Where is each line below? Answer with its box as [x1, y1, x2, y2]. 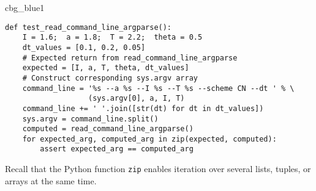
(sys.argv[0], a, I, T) [88, 94, 185, 103]
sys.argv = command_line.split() [22, 114, 159, 123]
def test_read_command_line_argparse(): [5, 23, 172, 32]
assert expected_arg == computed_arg [40, 145, 194, 154]
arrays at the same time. [5, 174, 97, 187]
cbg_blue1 [5, 1, 45, 13]
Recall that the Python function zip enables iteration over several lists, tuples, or [5, 162, 311, 175]
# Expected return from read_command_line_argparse [22, 53, 238, 62]
